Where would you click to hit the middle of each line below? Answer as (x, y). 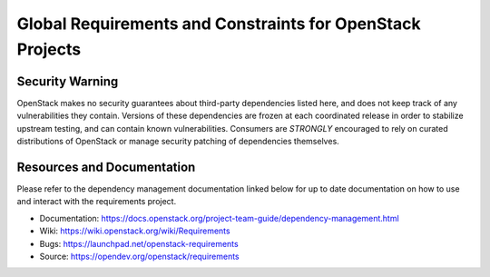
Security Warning (68, 81)
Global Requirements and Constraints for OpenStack (219, 24)
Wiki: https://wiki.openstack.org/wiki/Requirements (135, 231)
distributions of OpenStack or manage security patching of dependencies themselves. (178, 142)
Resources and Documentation (106, 167)
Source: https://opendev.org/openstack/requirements (139, 256)
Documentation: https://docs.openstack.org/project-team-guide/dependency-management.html (219, 218)
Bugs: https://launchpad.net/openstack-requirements (139, 243)
